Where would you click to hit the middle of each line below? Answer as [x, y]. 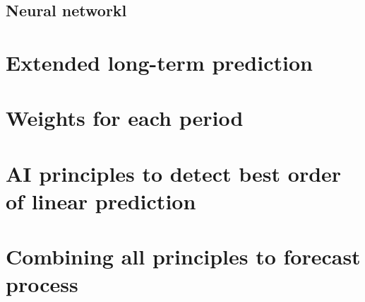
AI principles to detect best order [174, 173]
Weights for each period [125, 118]
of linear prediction [101, 201]
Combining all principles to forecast [183, 256]
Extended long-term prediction [159, 62]
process [42, 284]
